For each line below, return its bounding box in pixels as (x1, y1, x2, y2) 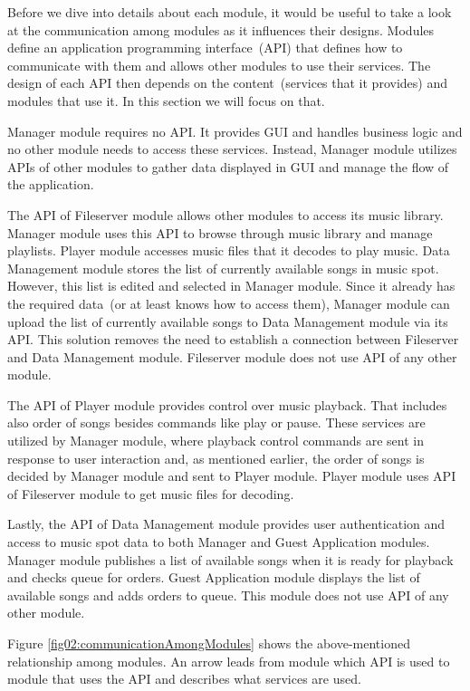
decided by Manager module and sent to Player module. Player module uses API (7, 466, 456, 485)
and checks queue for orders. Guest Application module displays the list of (7, 568, 420, 587)
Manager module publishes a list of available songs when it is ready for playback (7, 550, 454, 569)
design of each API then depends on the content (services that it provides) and (7, 73, 447, 92)
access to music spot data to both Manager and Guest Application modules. (7, 533, 430, 552)
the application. (7, 175, 94, 194)
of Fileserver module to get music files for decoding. (7, 484, 294, 503)
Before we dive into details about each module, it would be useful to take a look (7, 3, 452, 21)
